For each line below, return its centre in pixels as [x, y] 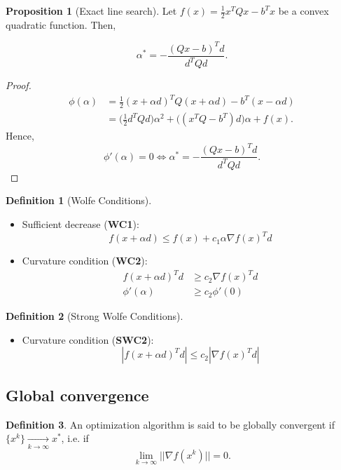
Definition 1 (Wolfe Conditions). [79, 200]
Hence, [20, 136]
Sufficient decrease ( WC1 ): [81, 224]
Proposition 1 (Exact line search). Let [91, 11]
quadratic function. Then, [61, 24]
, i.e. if [75, 438]
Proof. [19, 85]
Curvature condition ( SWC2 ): [88, 339]
